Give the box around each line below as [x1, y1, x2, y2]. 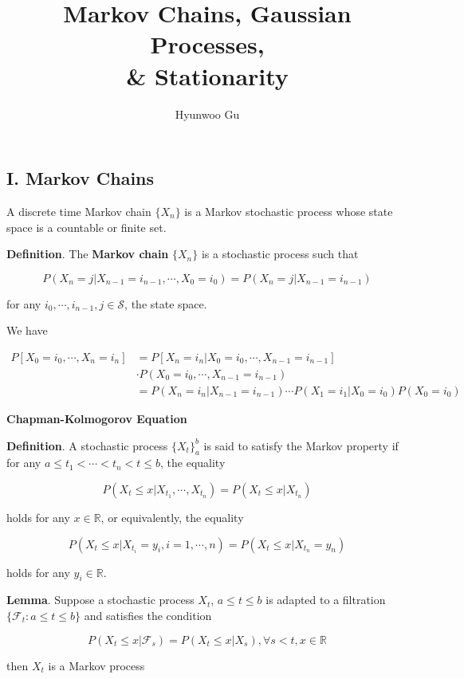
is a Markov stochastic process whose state [184, 202, 393, 219]
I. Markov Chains [6, 166, 155, 190]
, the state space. [124, 295, 207, 312]
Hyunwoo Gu [175, 105, 240, 122]
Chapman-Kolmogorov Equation [6, 410, 187, 426]
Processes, [150, 28, 265, 61]
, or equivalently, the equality [100, 508, 244, 525]
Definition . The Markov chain [6, 245, 169, 262]
